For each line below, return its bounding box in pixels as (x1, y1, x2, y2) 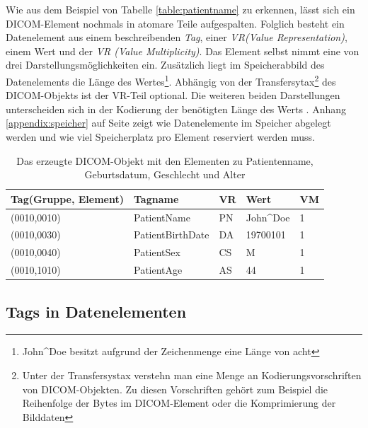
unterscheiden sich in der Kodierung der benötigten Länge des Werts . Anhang (6, 101, 346, 116)
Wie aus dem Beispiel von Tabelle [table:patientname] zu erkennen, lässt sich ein (6, 2, 355, 16)
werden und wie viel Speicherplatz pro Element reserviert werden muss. (6, 129, 316, 144)
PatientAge (134, 262, 183, 277)
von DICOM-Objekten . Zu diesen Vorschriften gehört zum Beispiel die (22, 381, 328, 396)
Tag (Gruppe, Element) (11, 191, 125, 206)
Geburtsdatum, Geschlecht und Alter (84, 167, 246, 182)
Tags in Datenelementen (6, 300, 187, 322)
